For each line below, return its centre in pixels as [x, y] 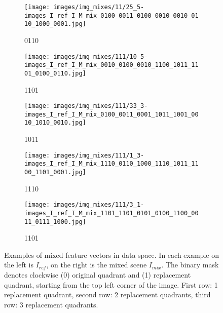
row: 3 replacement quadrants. [51, 304]
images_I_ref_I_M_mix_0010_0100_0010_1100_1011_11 [111, 65]
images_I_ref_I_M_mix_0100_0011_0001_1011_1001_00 [111, 114]
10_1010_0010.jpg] [55, 123]
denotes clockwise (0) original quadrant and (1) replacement [98, 275]
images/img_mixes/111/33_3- [101, 106]
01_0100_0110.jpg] [55, 73]
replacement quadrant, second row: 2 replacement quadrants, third [107, 295]
